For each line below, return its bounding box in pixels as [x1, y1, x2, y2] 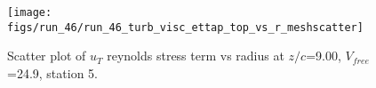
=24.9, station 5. [7, 63, 98, 82]
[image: [7, 6, 52, 19]
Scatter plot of [7, 46, 86, 65]
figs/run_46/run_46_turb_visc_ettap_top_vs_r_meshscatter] [7, 20, 364, 34]
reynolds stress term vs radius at [107, 46, 284, 65]
